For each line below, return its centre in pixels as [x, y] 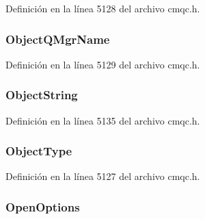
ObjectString [42, 95]
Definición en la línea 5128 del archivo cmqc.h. [103, 8]
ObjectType [39, 151]
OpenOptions [43, 206]
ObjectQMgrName [58, 39]
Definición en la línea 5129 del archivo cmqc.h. [103, 64]
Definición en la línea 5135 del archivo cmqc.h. [103, 120]
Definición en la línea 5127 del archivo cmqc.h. [103, 176]
